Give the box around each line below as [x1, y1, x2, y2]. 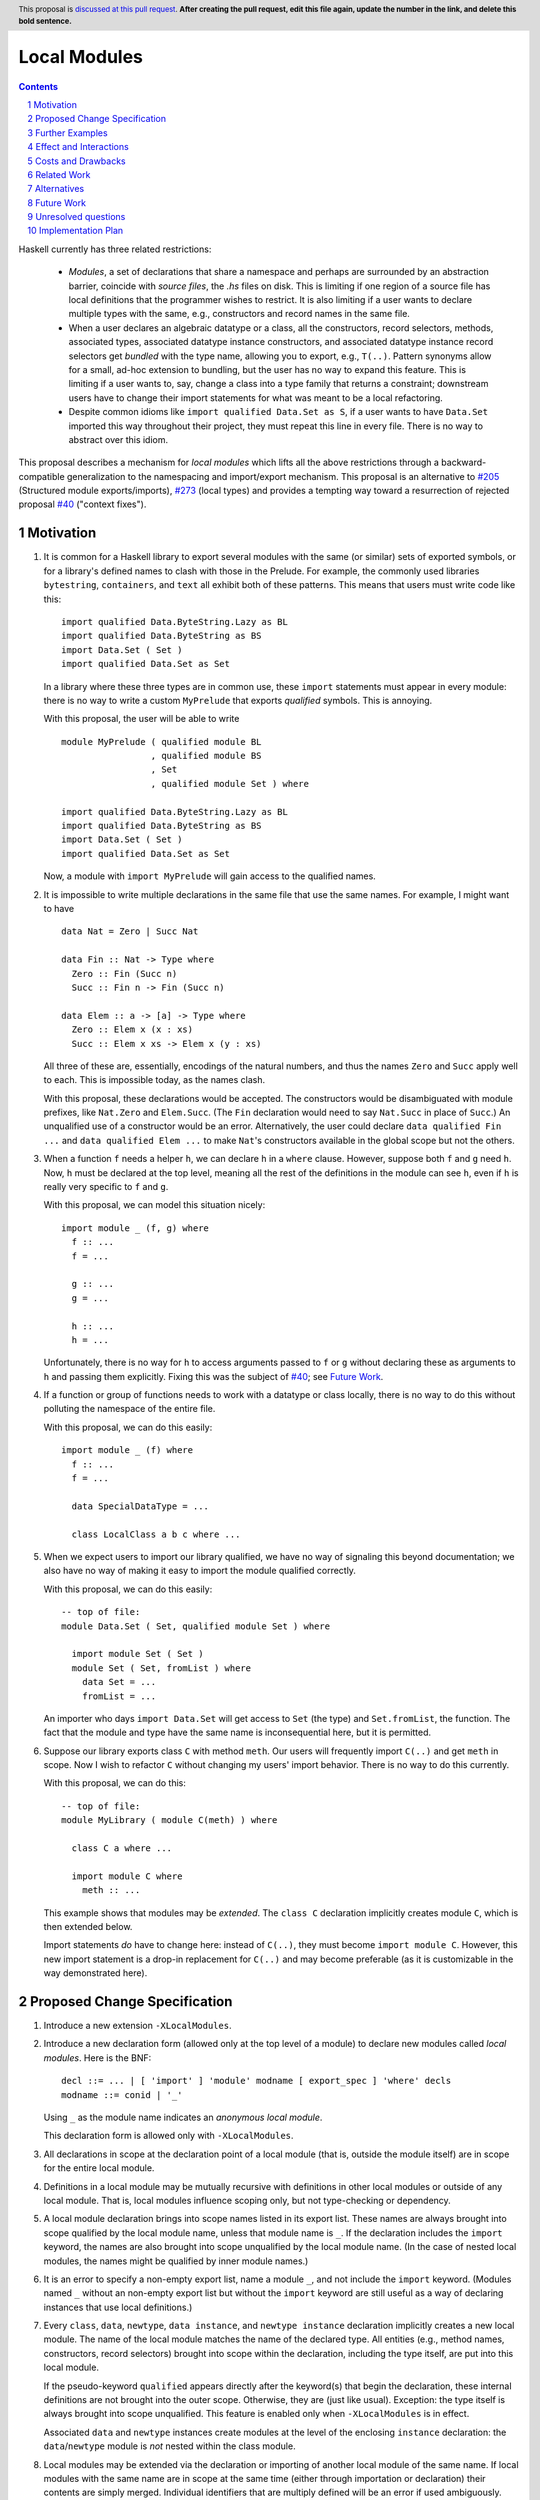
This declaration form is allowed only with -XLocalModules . [43, 2130, 294, 2142]
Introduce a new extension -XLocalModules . [43, 2020, 232, 2032]
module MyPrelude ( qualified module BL [61, 736, 262, 747]
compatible [18, 470, 65, 482]
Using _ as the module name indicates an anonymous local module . [43, 2111, 323, 2124]
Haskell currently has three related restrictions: [18, 243, 212, 255]
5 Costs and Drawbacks [27, 155, 127, 167]
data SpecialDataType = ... [71, 1500, 210, 1512]
